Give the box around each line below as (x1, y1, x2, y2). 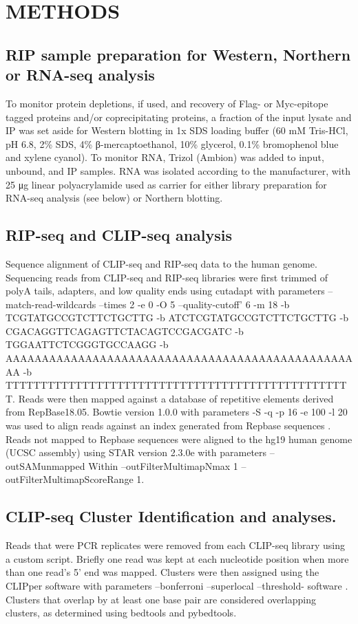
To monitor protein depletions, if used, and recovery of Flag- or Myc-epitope (6, 96, 328, 110)
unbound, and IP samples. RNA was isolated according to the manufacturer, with (6, 163, 350, 177)
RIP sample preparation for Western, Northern (6, 43, 351, 65)
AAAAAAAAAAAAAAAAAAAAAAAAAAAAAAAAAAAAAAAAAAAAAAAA (6, 351, 352, 365)
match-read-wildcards (6, 297, 96, 311)
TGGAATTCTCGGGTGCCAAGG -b (6, 337, 169, 352)
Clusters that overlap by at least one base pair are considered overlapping (6, 592, 316, 606)
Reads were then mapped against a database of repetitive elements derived (18, 391, 334, 405)
